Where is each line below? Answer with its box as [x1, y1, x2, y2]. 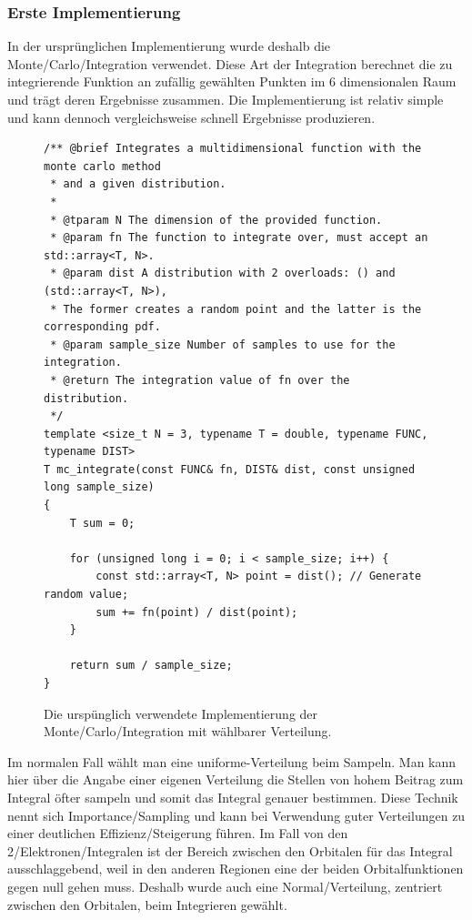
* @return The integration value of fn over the [50, 373, 350, 387]
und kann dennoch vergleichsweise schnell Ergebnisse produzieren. [7, 107, 376, 126]
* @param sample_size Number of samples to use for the [50, 338, 396, 351]
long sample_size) [44, 480, 155, 494]
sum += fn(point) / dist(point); [95, 605, 298, 619]
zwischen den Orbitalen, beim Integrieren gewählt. [7, 895, 287, 914]
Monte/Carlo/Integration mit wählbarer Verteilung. [44, 722, 332, 741]
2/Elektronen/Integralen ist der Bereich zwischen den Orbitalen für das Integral [7, 841, 453, 860]
